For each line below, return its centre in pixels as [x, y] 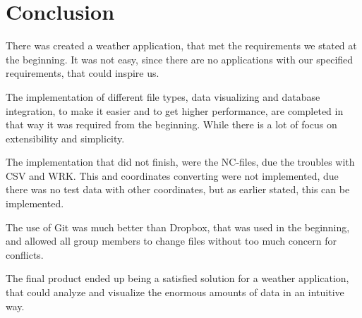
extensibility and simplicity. [65, 138]
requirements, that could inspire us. [83, 73]
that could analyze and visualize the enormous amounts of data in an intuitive [175, 292]
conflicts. [25, 254]
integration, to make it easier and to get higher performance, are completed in [175, 110]
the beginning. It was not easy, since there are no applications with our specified [180, 59]
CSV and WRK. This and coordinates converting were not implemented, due [172, 175]
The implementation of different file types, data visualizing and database [163, 96]
